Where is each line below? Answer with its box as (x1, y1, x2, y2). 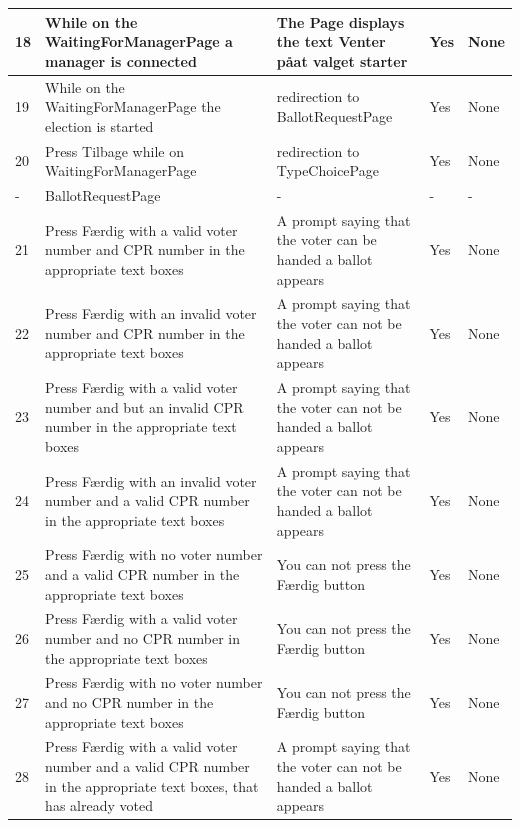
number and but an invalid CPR (45, 396, 244, 417)
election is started (45, 115, 154, 136)
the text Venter (276, 31, 386, 52)
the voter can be (276, 229, 377, 250)
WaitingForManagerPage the (45, 96, 221, 117)
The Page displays (276, 11, 405, 32)
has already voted (45, 795, 153, 816)
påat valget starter (276, 50, 408, 71)
